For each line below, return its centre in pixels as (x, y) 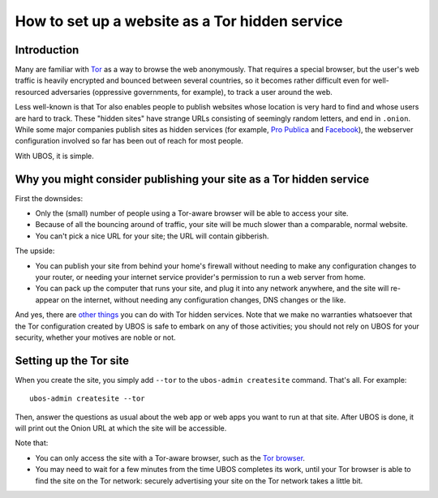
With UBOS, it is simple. (55, 156)
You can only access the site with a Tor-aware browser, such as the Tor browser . (170, 457)
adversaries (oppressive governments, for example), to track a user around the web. (191, 92)
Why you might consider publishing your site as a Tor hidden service (192, 179)
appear (47, 299)
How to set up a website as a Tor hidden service (179, 21)
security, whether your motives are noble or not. (95, 337)
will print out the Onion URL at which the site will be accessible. (121, 428)
